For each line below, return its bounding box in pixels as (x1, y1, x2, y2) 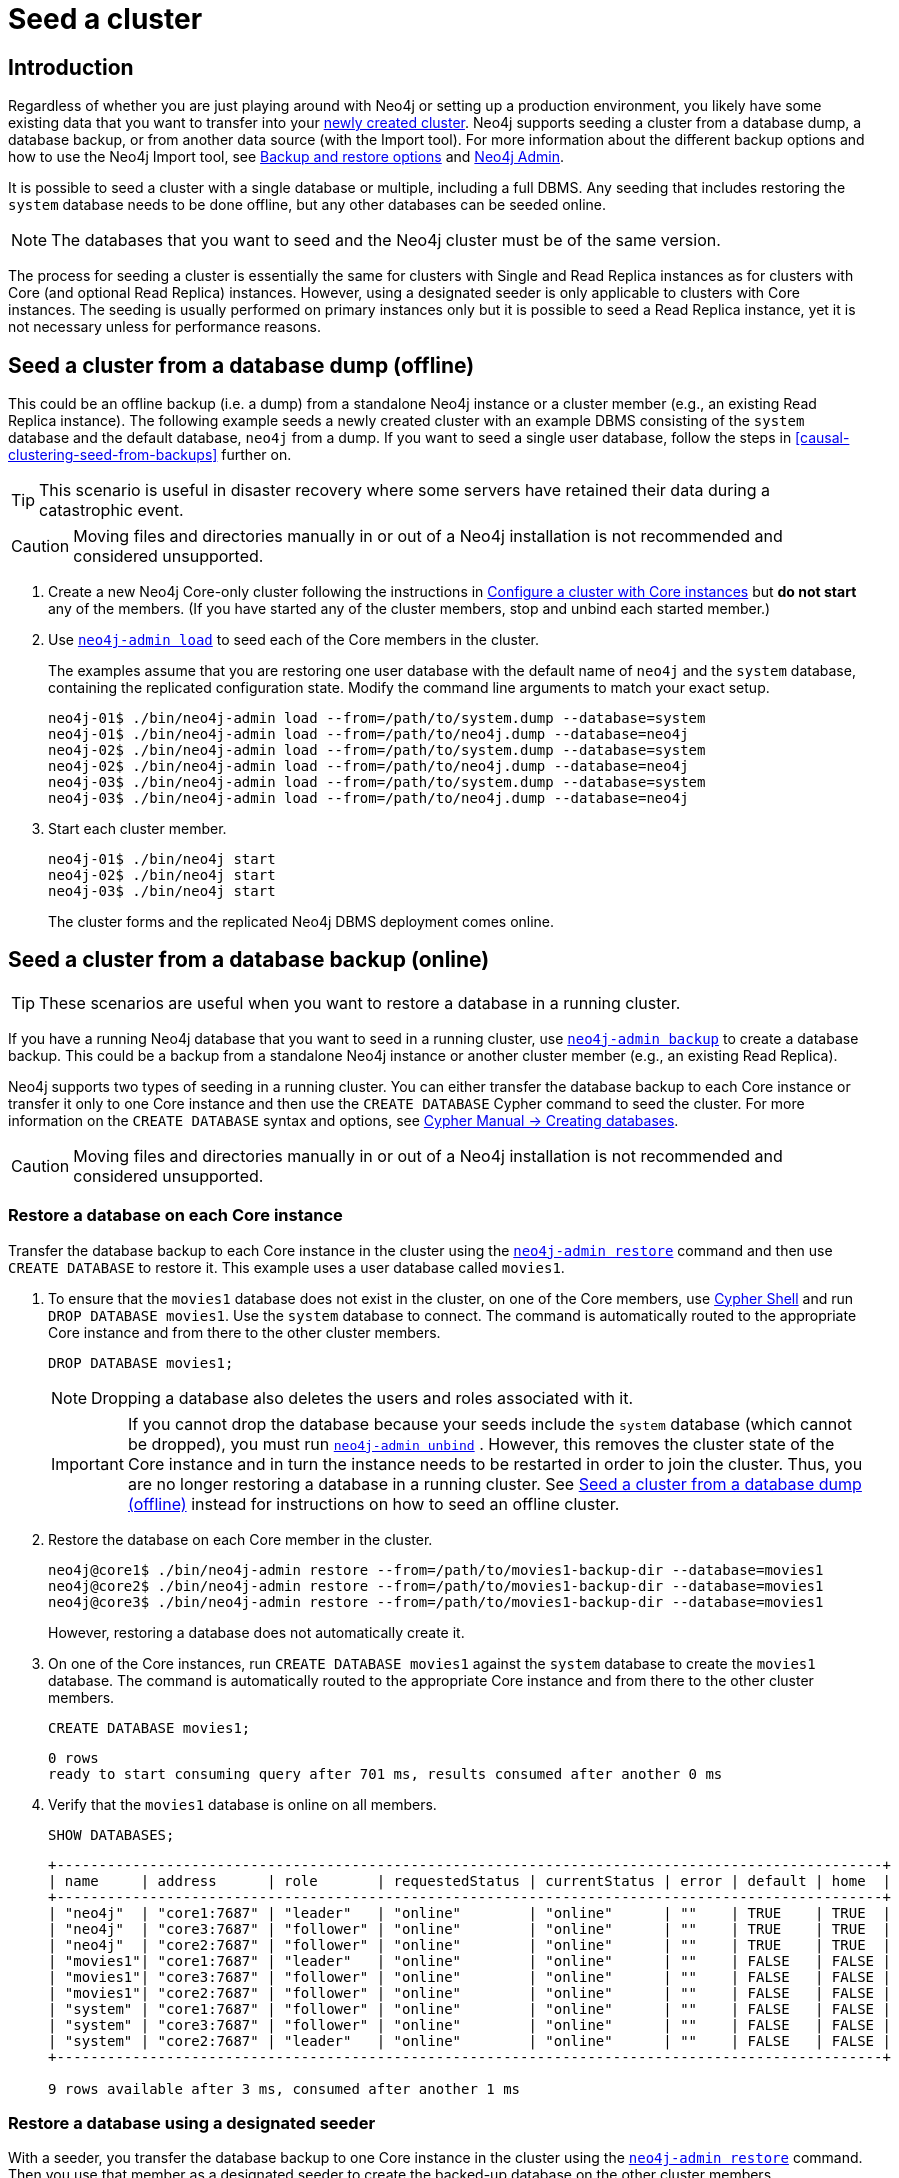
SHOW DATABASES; (48, 1826, 175, 1843)
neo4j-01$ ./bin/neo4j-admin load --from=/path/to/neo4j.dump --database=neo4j (48, 726, 689, 743)
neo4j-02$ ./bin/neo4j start (48, 867, 276, 884)
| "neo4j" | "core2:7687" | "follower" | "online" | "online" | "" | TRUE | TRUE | (48, 1936, 891, 1953)
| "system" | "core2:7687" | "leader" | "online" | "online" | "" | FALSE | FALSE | (48, 2032, 891, 2049)
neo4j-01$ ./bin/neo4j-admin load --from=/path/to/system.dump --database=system (48, 710, 706, 727)
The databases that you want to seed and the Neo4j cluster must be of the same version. (51, 230, 721, 251)
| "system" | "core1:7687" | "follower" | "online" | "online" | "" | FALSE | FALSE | (48, 2000, 891, 2017)
